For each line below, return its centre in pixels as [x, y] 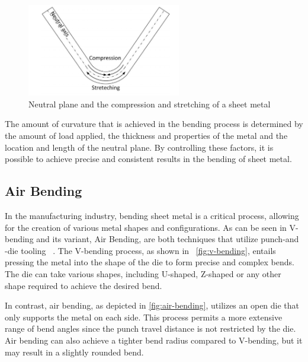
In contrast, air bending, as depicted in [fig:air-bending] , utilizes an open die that [152, 305]
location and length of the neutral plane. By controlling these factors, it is [139, 147]
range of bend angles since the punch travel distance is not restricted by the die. [150, 328]
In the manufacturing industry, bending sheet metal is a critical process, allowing [152, 216]
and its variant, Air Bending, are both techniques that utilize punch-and [168, 239]
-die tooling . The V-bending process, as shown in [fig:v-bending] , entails [140, 250]
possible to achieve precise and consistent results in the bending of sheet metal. [148, 159]
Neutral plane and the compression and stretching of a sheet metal [150, 104]
